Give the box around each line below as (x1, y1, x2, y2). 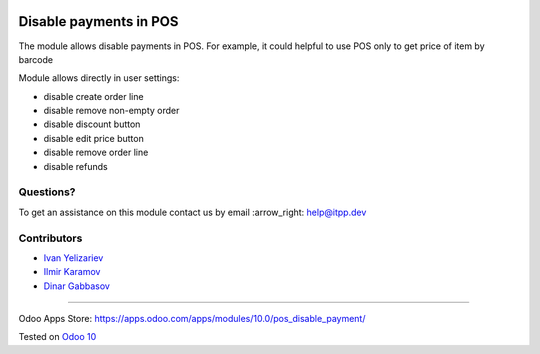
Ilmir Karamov (43, 266, 101, 278)
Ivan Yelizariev (43, 251, 104, 264)
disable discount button (43, 118, 141, 130)
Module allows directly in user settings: (18, 72, 180, 84)
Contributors (18, 231, 83, 245)
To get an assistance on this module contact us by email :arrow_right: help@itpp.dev (18, 206, 367, 218)
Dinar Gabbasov (43, 280, 110, 292)
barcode (18, 53, 54, 65)
